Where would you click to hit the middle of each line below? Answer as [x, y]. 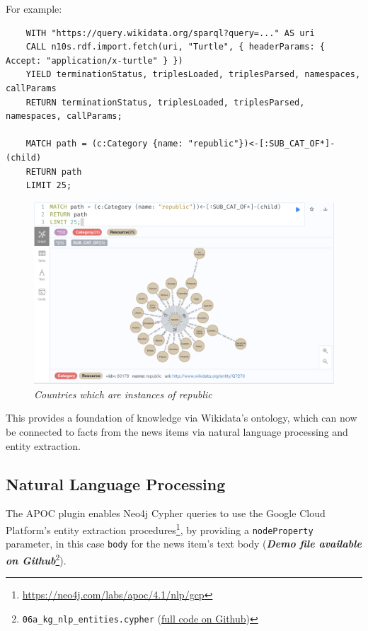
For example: [34, 8]
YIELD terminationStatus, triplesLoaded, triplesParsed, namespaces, [193, 75]
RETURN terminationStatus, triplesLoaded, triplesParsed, [165, 102]
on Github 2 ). [36, 559]
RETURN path [54, 172]
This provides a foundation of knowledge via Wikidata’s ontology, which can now [182, 418]
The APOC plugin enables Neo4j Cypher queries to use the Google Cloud [166, 513]
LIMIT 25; [49, 186]
